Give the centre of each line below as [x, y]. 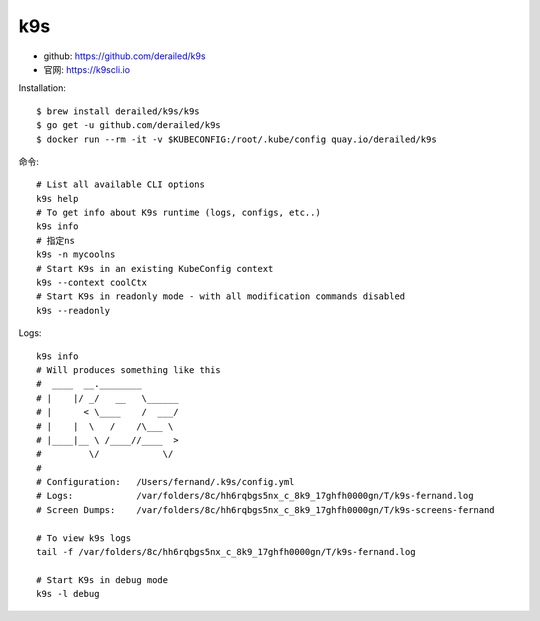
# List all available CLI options [120, 184]
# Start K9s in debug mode [102, 579]
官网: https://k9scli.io [86, 69]
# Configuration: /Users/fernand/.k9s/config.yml [165, 482]
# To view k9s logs [84, 538]
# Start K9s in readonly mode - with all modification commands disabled [221, 296]
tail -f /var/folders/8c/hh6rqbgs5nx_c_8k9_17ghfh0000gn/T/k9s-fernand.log [226, 552]
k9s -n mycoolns [76, 254]
